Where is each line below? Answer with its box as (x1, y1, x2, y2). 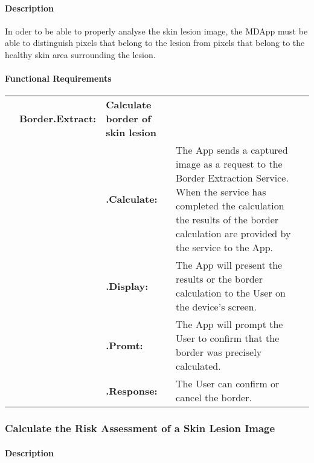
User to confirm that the (176, 331, 280, 346)
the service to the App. (176, 240, 274, 255)
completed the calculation (176, 199, 284, 213)
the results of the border (176, 212, 279, 227)
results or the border (176, 272, 263, 286)
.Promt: (106, 338, 143, 352)
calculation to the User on (176, 286, 286, 300)
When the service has (176, 185, 266, 199)
